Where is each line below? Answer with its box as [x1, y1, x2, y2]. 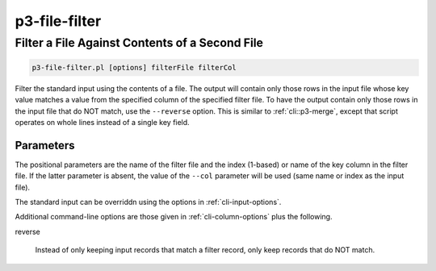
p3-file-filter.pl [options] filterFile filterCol [31, 63, 237, 72]
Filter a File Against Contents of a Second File [15, 35, 264, 50]
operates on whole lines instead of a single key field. [15, 117, 190, 127]
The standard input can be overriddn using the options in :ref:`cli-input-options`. [15, 198, 282, 207]
